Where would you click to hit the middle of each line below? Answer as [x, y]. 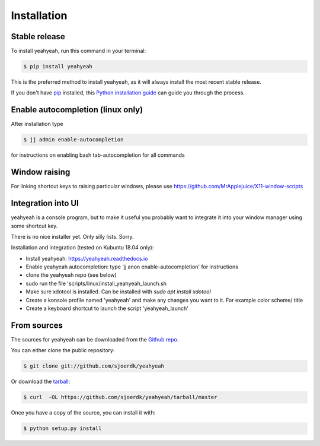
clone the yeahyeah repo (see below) [71, 275]
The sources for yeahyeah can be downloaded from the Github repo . [95, 339]
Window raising [41, 172]
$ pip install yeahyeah [58, 67]
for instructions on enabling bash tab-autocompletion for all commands [98, 155]
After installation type [37, 124]
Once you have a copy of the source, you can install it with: [83, 413]
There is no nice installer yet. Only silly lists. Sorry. [73, 236]
